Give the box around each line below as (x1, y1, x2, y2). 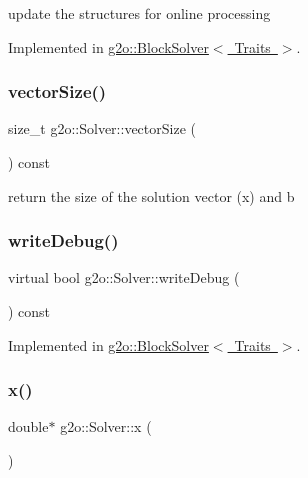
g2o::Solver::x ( (60, 416, 152, 437)
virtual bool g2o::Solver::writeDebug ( (8, 267, 240, 288)
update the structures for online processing (8, 3, 271, 23)
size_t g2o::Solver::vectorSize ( (8, 118, 196, 139)
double (8, 416, 49, 437)
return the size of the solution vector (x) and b (8, 185, 295, 206)
